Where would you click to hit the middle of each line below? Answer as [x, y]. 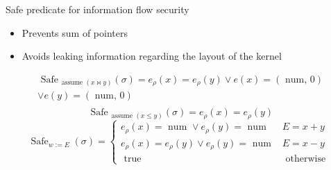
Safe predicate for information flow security [97, 9]
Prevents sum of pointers [75, 32]
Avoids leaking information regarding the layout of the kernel [152, 56]
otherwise [306, 159]
